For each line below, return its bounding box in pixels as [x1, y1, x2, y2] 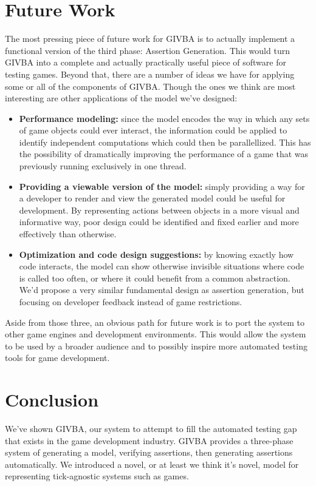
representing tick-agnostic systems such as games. [5, 470, 189, 482]
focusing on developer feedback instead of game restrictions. [19, 295, 242, 308]
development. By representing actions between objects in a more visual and [19, 203, 300, 216]
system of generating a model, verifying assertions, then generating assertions [5, 446, 293, 459]
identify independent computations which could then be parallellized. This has [19, 135, 311, 148]
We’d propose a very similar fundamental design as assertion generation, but [19, 283, 304, 296]
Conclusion [5, 387, 99, 412]
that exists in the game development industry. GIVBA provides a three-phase [5, 434, 294, 447]
